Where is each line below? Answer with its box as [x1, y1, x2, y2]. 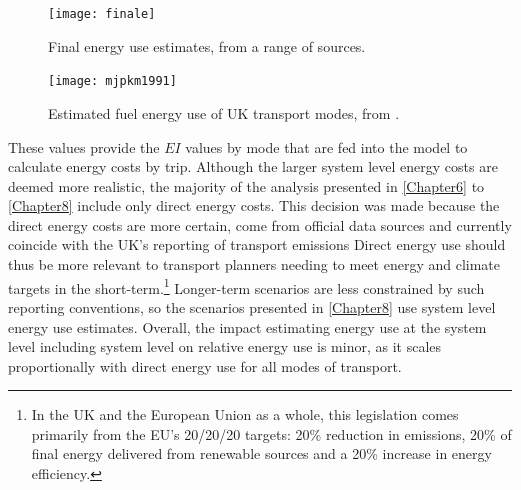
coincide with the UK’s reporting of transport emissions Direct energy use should [8, 234, 506, 255]
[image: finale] [48, 7, 156, 21]
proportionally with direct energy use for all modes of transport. [8, 355, 402, 376]
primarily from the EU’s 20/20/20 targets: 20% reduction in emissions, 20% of [31, 423, 512, 444]
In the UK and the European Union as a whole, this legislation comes [31, 404, 459, 425]
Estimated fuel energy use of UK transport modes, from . [48, 102, 400, 123]
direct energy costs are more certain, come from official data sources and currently [8, 214, 512, 235]
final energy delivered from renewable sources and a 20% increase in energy [31, 443, 492, 464]
